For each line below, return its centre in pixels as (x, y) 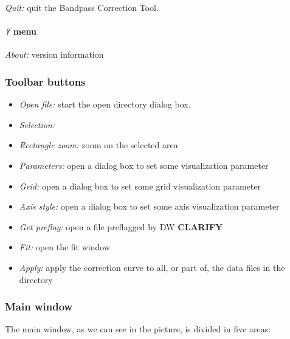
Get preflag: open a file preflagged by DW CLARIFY (121, 226)
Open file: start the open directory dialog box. (105, 104)
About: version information (54, 54)
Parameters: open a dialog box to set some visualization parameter (144, 165)
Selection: (37, 124)
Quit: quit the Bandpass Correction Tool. (82, 7)
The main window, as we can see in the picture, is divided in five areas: (138, 329)
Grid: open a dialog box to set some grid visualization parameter (140, 186)
